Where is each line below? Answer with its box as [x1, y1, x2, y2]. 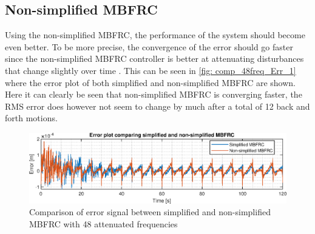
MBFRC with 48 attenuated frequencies [29, 217, 178, 230]
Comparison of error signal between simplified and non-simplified [29, 206, 271, 218]
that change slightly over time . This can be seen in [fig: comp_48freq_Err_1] [5, 64, 296, 76]
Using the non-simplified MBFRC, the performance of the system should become [5, 28, 305, 41]
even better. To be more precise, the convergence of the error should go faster [5, 40, 293, 53]
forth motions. [5, 112, 58, 124]
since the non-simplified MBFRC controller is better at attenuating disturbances [5, 52, 304, 65]
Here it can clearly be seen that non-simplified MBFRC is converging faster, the [5, 88, 302, 101]
